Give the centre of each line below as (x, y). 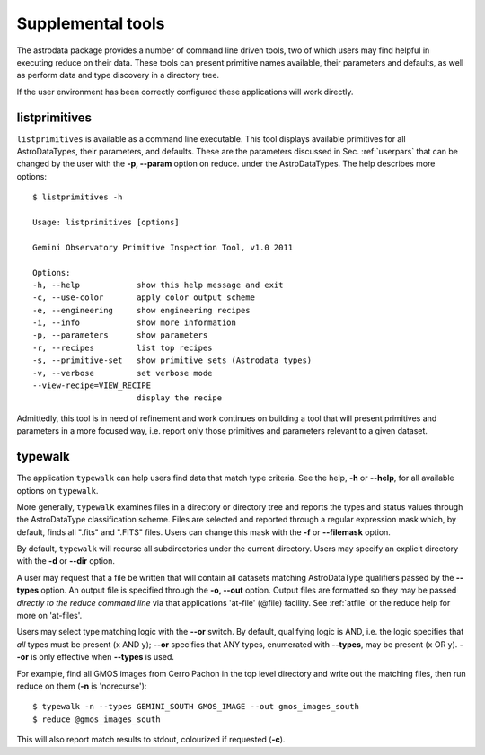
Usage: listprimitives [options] (106, 222)
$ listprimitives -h (78, 197)
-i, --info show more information (135, 323)
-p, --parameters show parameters (120, 335)
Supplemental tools (91, 23)
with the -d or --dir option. (66, 561)
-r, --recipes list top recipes (123, 347)
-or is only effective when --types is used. (95, 657)
